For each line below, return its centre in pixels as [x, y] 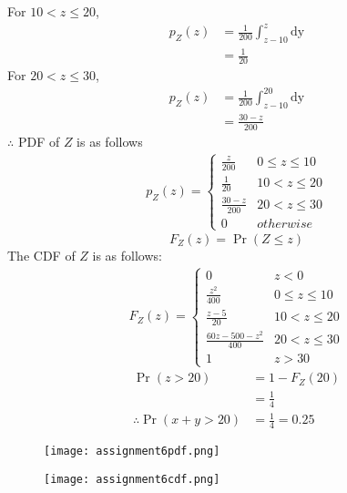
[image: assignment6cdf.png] [132, 479]
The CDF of [41, 255]
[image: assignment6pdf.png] [132, 452]
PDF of [39, 141]
